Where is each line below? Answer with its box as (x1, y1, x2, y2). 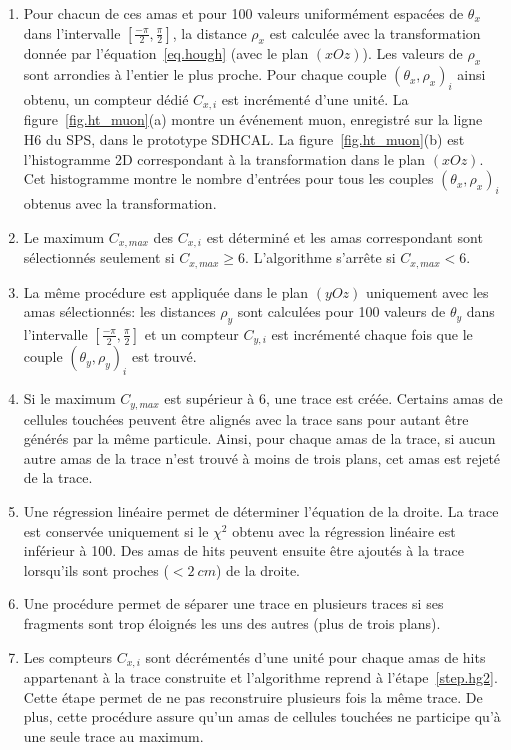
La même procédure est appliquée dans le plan (23, 281, 309, 302)
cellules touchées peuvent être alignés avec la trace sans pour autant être (23, 408, 469, 429)
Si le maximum (23, 388, 116, 409)
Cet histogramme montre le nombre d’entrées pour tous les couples (23, 168, 434, 189)
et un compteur (144, 323, 239, 344)
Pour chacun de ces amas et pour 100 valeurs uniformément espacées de (23, 3, 464, 23)
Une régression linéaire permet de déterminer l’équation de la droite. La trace (23, 500, 499, 521)
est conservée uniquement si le (23, 520, 209, 541)
